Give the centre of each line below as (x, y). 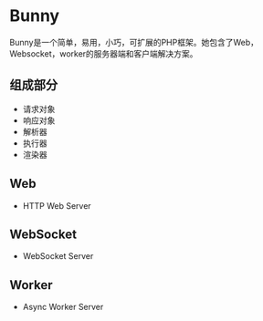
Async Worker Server (63, 307)
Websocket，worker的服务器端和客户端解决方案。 (104, 53)
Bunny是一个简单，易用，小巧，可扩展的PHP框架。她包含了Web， (134, 42)
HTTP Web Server (57, 205)
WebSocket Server (58, 256)
